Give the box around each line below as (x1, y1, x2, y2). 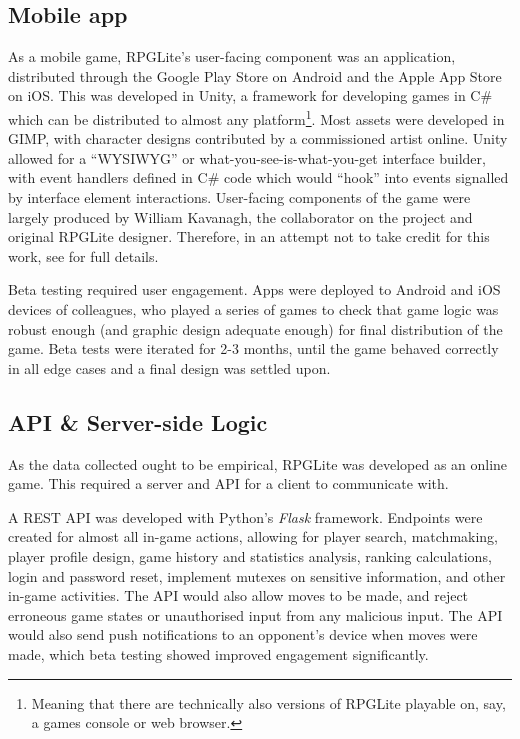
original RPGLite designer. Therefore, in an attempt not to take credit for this (8, 226, 490, 247)
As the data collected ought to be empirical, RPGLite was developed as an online (8, 453, 508, 474)
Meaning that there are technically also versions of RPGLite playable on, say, (31, 692, 506, 713)
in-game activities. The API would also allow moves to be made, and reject (8, 585, 469, 606)
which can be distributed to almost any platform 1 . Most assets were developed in (8, 105, 505, 129)
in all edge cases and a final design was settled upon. (8, 357, 331, 378)
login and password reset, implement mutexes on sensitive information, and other (8, 565, 506, 586)
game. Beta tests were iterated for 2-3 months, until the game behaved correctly (8, 338, 499, 359)
